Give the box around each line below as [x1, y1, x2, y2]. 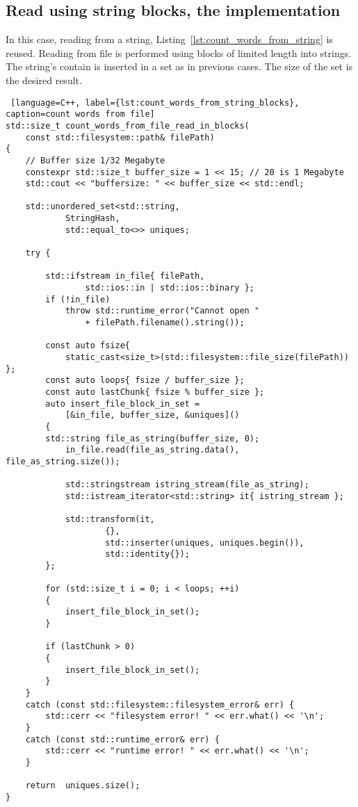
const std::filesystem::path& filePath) [25, 132, 215, 142]
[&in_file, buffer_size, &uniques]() [65, 410, 240, 421]
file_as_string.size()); [6, 456, 120, 466]
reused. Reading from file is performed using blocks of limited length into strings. [6, 45, 352, 60]
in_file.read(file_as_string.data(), [65, 445, 240, 455]
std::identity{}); [105, 549, 190, 560]
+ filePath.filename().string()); [85, 318, 245, 328]
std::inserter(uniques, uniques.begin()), [105, 537, 304, 548]
